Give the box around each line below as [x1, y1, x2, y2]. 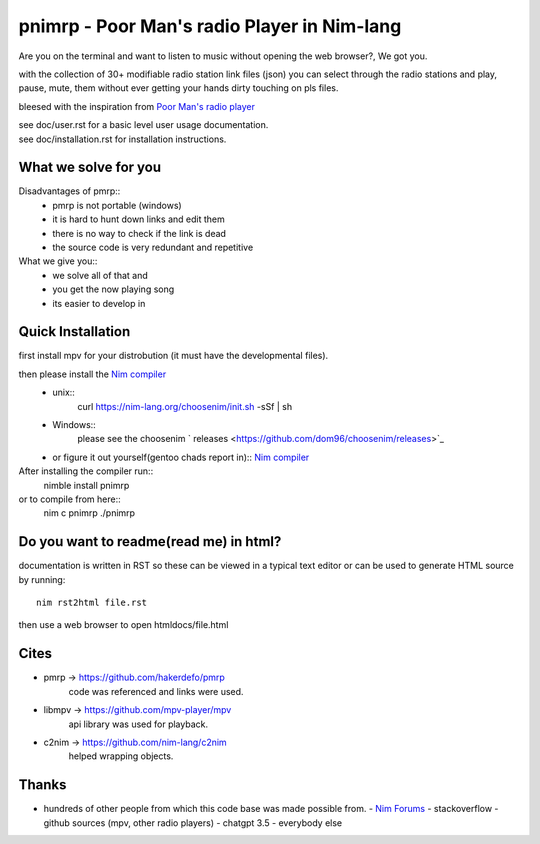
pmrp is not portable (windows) [52, 199, 182, 211]
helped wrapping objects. [68, 750, 174, 762]
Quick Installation [18, 323, 131, 340]
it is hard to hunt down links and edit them [52, 213, 225, 225]
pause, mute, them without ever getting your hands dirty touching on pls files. [18, 82, 339, 94]
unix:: [52, 386, 75, 399]
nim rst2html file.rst [36, 597, 148, 609]
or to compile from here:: [18, 493, 122, 505]
